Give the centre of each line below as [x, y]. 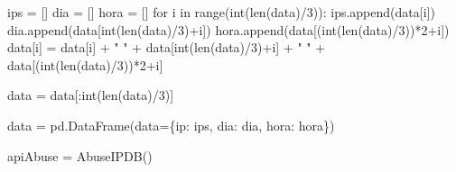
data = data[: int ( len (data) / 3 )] [91, 95]
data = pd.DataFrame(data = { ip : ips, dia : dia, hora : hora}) [171, 125]
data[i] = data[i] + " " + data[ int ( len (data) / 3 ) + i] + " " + [167, 47]
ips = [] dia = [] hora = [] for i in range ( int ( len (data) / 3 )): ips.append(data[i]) [221, 12]
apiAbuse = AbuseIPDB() [80, 155]
